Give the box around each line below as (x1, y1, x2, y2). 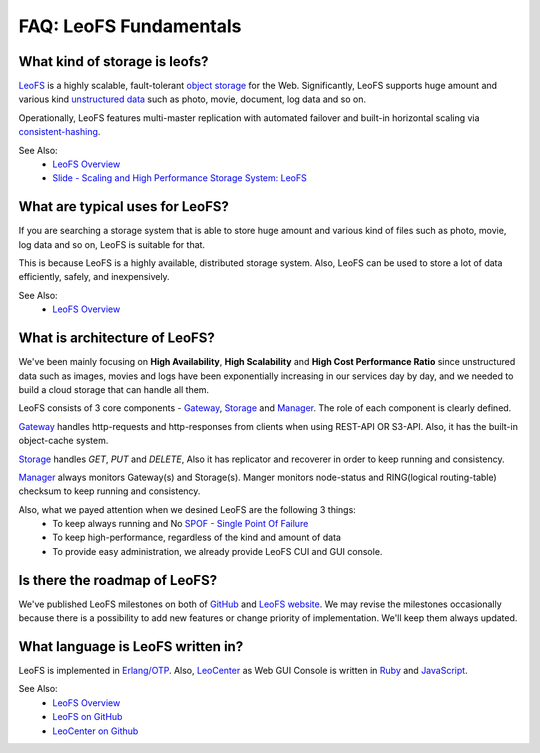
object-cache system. (18, 435, 109, 447)
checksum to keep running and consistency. (18, 485, 201, 497)
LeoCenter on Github (52, 725, 139, 737)
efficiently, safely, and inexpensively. (18, 271, 170, 283)
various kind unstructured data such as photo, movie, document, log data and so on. (18, 93, 367, 105)
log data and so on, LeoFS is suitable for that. (18, 238, 205, 250)
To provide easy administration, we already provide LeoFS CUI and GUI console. (52, 545, 383, 557)
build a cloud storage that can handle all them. (18, 383, 210, 395)
